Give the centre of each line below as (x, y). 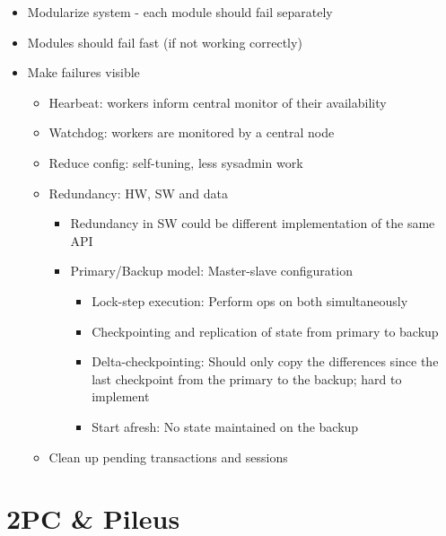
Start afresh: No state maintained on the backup (225, 426)
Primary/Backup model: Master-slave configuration (211, 271)
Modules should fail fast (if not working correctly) (165, 42)
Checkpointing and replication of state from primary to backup (265, 331)
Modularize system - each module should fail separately (180, 12)
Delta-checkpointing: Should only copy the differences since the (265, 361)
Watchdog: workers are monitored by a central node (192, 132)
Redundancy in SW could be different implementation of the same (253, 223)
